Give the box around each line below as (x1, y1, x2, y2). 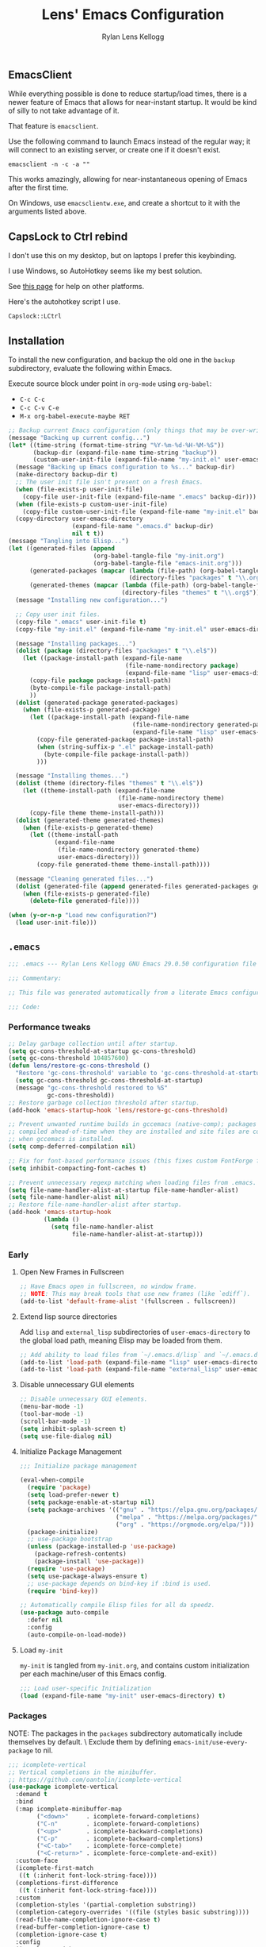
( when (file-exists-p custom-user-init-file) (15, 500, 169, 508)
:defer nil (27, 1616, 63, 1625)
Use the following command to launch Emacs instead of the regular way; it (8, 137, 251, 146)
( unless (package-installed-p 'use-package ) (27, 1543, 177, 1551)
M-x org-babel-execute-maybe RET (19, 412, 131, 420)
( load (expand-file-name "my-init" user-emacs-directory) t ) (19, 1691, 226, 1700)
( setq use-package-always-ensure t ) (27, 1572, 148, 1580)
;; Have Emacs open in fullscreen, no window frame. (19, 1282, 198, 1291)
